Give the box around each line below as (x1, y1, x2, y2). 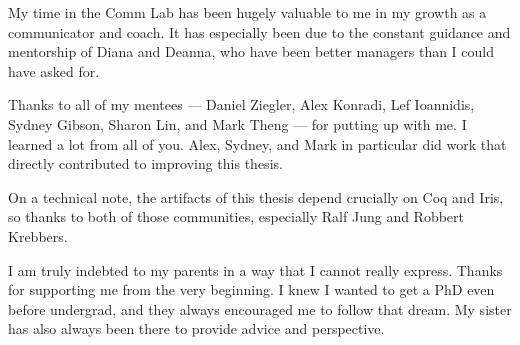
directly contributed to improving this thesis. (8, 153, 283, 174)
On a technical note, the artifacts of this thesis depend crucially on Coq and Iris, (8, 186, 504, 207)
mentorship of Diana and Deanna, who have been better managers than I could (8, 41, 495, 62)
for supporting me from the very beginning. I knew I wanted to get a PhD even (8, 279, 495, 300)
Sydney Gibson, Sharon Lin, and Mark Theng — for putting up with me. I (8, 113, 467, 134)
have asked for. (8, 60, 100, 81)
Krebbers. (8, 225, 68, 246)
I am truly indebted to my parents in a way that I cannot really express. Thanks (8, 259, 503, 280)
